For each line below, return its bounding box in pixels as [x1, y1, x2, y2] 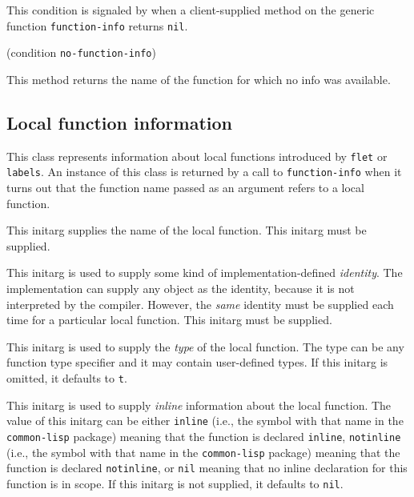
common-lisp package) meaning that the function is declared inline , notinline [6, 427, 401, 444]
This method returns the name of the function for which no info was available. [6, 70, 391, 87]
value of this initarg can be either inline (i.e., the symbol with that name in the [6, 412, 404, 429]
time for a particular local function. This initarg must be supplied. [6, 311, 332, 328]
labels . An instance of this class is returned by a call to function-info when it [6, 163, 402, 180]
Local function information [6, 110, 233, 134]
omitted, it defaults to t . [6, 369, 127, 386]
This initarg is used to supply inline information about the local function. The [6, 396, 392, 413]
